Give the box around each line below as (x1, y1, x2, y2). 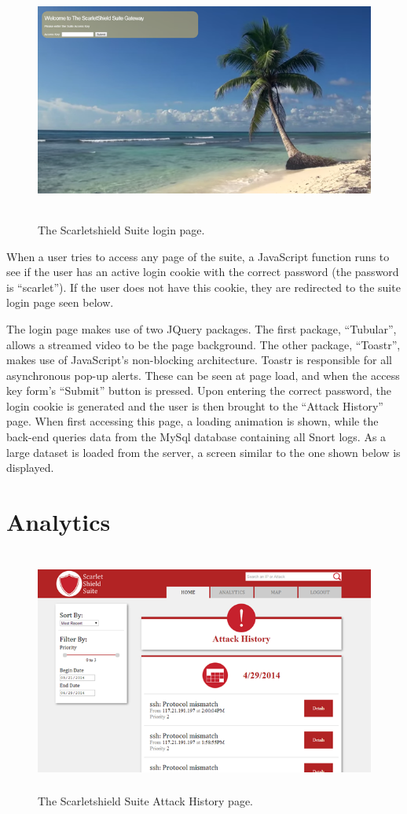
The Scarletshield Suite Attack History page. (38, 792, 254, 808)
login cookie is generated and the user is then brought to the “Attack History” (6, 397, 383, 414)
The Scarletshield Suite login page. (38, 221, 205, 238)
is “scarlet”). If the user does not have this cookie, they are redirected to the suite (6, 278, 401, 295)
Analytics (6, 506, 111, 538)
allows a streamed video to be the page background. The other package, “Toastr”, (6, 336, 401, 352)
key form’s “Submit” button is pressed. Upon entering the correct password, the (6, 382, 391, 399)
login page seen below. (6, 294, 114, 311)
